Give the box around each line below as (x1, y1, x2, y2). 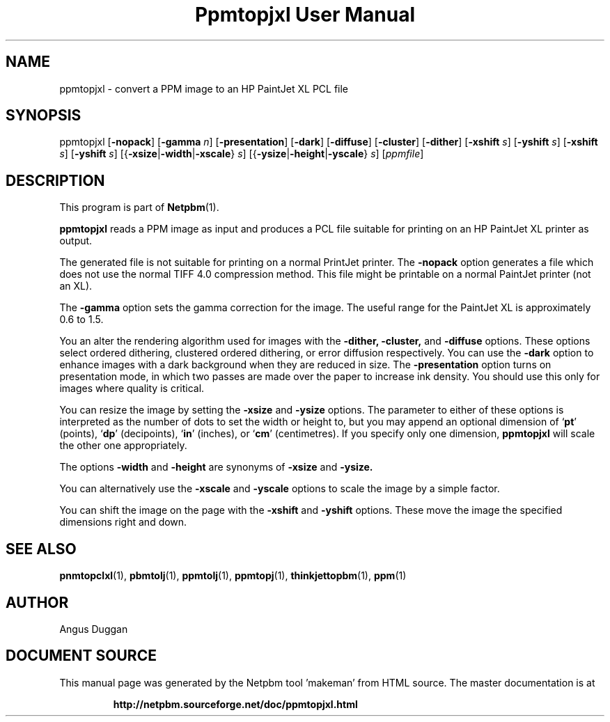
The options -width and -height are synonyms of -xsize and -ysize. (59, 461, 373, 473)
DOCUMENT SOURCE (6, 647, 157, 665)
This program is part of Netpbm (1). (59, 201, 219, 214)
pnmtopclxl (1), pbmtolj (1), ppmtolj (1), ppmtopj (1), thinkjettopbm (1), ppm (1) (59, 570, 407, 582)
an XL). (59, 280, 93, 292)
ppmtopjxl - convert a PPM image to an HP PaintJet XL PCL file (59, 82, 349, 95)
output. (59, 235, 93, 247)
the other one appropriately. (59, 439, 187, 452)
